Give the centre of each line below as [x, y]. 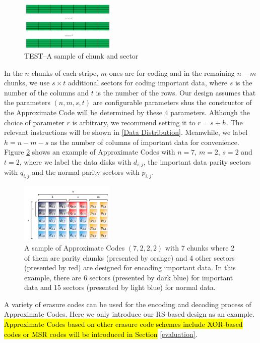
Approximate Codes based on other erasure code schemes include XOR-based [123, 324]
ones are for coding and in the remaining [172, 72]
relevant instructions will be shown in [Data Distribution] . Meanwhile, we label [126, 132]
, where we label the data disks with [75, 161]
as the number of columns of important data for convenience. [145, 142]
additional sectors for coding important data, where [148, 83]
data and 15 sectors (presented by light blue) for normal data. [120, 287]
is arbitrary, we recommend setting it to [134, 122]
